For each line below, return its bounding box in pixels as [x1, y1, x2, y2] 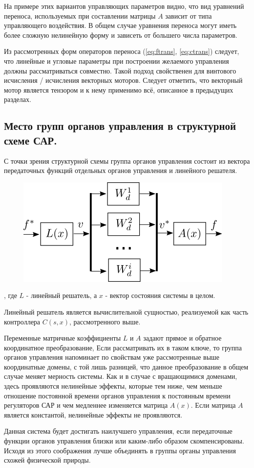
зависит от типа [165, 10, 212, 21]
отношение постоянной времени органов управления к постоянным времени [4, 390, 231, 400]
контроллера [4, 316, 41, 326]
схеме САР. [4, 132, 57, 148]
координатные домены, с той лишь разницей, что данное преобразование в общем [4, 361, 249, 371]
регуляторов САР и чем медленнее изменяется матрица [4, 400, 168, 410]
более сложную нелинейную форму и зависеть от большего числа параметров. [4, 29, 237, 40]
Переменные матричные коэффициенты [4, 333, 121, 343]
